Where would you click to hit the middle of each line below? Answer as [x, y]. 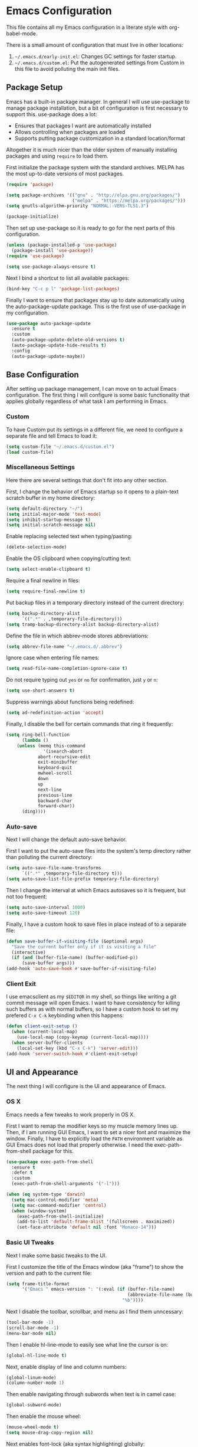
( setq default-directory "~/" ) [44, 509]
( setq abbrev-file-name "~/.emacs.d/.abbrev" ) [64, 646]
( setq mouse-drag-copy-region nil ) [50, 1433]
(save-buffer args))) [48, 963]
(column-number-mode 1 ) [35, 1383]
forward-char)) [56, 806]
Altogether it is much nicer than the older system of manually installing [92, 149]
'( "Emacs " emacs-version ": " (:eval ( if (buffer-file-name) [98, 1289]
